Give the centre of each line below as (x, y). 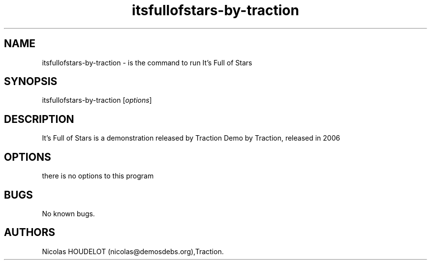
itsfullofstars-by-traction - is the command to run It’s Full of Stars (147, 62)
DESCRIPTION (39, 119)
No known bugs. (68, 213)
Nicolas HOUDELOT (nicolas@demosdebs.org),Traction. (133, 251)
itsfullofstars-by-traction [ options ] (97, 100)
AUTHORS (30, 233)
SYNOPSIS (31, 82)
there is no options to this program (98, 176)
